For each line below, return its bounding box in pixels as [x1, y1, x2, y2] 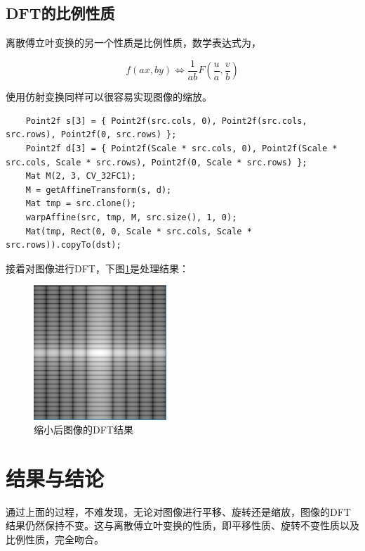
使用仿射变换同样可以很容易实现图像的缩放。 [6, 89, 212, 104]
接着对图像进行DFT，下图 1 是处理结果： [6, 260, 189, 275]
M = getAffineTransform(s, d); [25, 184, 172, 195]
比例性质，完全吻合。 [6, 532, 104, 547]
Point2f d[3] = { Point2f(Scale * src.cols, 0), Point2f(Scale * [25, 144, 338, 154]
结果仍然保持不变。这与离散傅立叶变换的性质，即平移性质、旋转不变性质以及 [6, 518, 359, 533]
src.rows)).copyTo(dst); [6, 240, 121, 251]
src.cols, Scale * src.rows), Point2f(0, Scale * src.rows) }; [6, 157, 307, 167]
